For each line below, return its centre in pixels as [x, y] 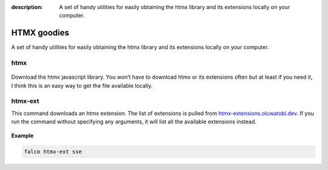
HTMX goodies [40, 33]
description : [27, 7]
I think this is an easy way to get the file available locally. [82, 85]
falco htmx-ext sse [53, 152]
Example [22, 136]
